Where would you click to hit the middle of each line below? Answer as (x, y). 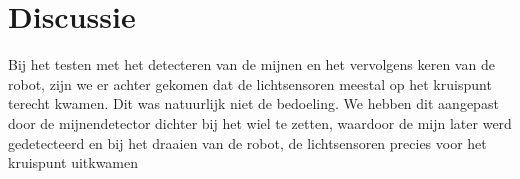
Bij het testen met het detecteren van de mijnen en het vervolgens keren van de (251, 64)
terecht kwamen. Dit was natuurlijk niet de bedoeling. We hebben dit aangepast (253, 103)
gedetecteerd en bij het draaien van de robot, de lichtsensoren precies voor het (247, 142)
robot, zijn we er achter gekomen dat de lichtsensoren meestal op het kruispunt (250, 83)
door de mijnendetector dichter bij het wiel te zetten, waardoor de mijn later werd (260, 122)
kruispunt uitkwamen (73, 162)
